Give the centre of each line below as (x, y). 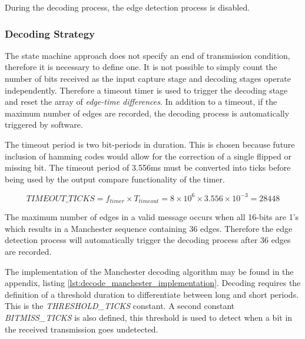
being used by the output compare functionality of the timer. (115, 179)
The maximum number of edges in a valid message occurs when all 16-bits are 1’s (152, 217)
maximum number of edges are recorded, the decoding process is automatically (147, 113)
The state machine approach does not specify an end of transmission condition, (147, 55)
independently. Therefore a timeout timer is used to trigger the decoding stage (146, 90)
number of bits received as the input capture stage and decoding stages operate (148, 78)
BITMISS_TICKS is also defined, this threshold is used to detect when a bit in (149, 318)
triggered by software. (44, 124)
